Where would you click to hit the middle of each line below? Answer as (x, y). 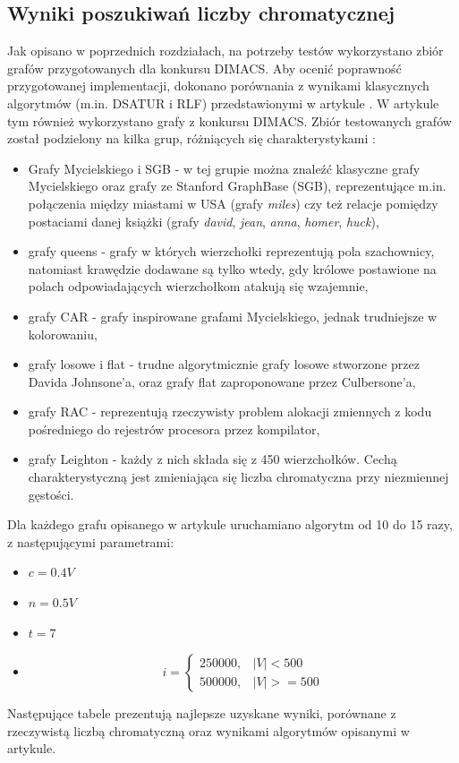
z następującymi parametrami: (91, 541)
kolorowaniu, (63, 334)
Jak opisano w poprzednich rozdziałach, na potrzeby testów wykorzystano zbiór (225, 51)
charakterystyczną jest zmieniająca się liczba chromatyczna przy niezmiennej (238, 477)
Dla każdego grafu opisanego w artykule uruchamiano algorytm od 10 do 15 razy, (230, 524)
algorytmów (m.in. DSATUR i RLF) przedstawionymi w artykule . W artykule (223, 103)
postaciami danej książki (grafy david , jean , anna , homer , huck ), (204, 221)
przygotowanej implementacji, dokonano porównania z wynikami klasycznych (218, 86)
